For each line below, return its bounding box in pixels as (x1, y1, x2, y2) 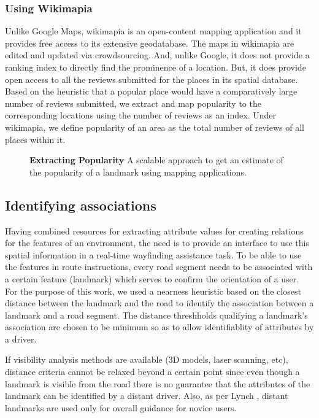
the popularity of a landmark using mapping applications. (29, 165, 247, 178)
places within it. (5, 133, 66, 145)
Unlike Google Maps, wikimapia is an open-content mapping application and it (5, 25, 302, 37)
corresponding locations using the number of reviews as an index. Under (5, 109, 276, 122)
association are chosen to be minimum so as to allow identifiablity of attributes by (5, 320, 314, 333)
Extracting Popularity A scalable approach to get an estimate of (29, 153, 283, 166)
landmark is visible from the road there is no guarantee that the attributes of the (5, 377, 310, 390)
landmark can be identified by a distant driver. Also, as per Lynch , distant (5, 389, 288, 402)
